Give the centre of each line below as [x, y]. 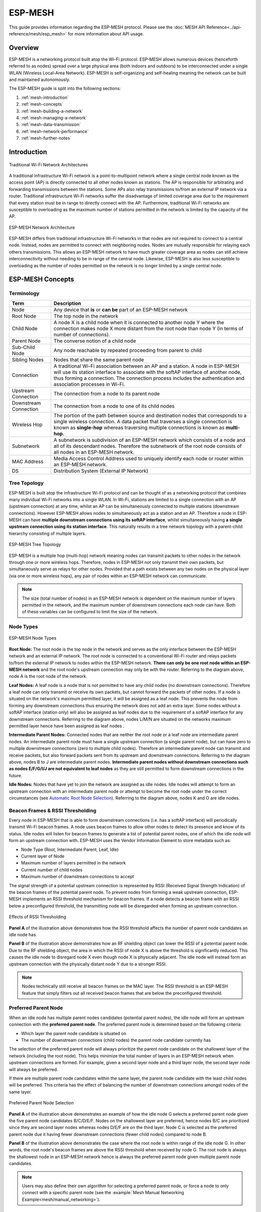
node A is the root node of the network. [48, 676]
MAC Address [28, 462]
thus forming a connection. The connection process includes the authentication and [149, 378]
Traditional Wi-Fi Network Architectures [49, 164]
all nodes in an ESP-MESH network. [94, 452]
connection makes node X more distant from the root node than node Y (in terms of [148, 328]
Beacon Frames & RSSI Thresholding [53, 811]
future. [16, 775]
